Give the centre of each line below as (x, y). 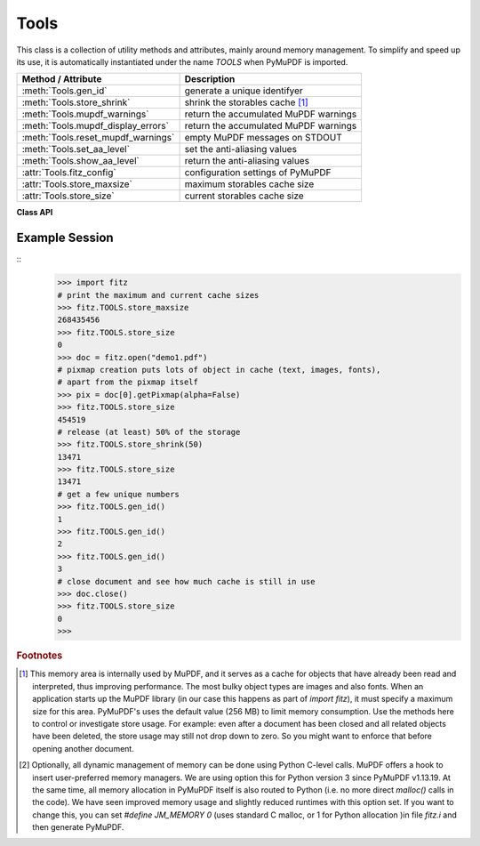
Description (210, 79)
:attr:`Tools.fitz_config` (69, 173)
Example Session (65, 238)
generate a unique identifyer (244, 91)
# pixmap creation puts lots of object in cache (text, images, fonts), (219, 370)
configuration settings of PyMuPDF (258, 173)
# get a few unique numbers (118, 494)
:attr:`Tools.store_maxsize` (77, 184)
